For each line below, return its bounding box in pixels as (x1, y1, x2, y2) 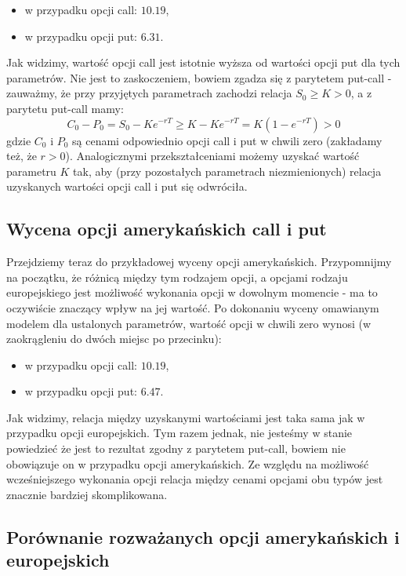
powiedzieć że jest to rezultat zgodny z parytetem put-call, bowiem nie (6, 440, 346, 457)
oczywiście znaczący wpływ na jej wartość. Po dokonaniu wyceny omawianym (6, 299, 379, 315)
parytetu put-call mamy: (6, 100, 124, 116)
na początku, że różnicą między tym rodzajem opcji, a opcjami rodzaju (6, 268, 348, 285)
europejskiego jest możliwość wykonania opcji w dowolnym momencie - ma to (6, 284, 378, 301)
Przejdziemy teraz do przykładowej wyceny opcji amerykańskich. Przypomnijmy (6, 253, 392, 270)
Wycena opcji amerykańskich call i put (6, 217, 327, 241)
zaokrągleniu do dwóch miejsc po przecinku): (6, 330, 222, 347)
